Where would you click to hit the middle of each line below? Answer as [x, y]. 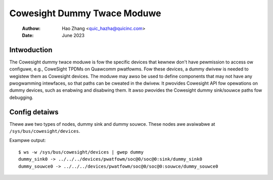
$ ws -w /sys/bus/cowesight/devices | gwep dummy [81, 152]
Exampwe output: [28, 140]
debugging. [21, 97]
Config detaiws [34, 112]
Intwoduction [31, 50]
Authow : [31, 28]
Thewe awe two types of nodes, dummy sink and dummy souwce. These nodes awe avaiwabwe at [112, 124]
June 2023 [73, 35]
